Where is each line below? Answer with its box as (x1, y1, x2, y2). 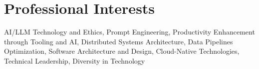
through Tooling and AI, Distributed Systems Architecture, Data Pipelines (4, 36, 233, 46)
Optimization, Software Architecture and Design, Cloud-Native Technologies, (4, 46, 240, 56)
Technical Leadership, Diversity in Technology (4, 55, 145, 66)
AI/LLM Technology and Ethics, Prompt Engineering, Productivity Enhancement (4, 27, 255, 37)
